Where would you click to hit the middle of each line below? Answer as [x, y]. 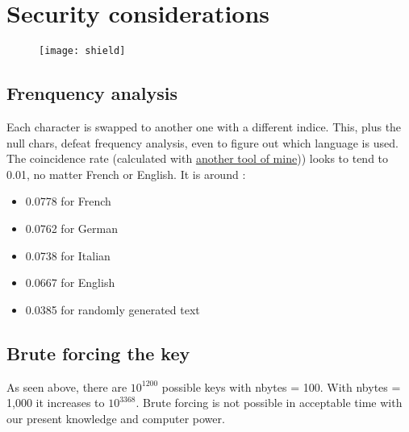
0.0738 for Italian [68, 255]
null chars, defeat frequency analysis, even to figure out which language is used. [202, 142]
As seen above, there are [67, 386]
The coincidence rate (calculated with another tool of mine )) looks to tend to [198, 158]
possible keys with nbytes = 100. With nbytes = [281, 386]
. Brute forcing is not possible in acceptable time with [269, 403]
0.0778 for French [68, 201]
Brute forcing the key [98, 353]
